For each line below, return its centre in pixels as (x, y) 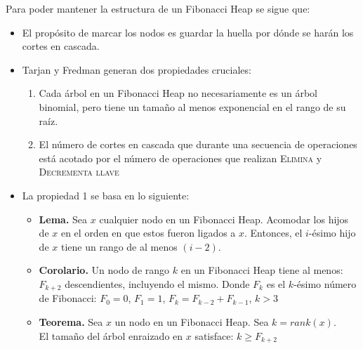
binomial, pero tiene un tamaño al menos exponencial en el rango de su (192, 106)
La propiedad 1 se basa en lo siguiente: (106, 195)
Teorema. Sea (71, 321)
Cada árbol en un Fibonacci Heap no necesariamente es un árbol (178, 93)
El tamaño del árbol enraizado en (111, 335)
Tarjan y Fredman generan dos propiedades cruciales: (137, 69)
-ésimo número (325, 283)
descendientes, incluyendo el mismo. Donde (157, 283)
